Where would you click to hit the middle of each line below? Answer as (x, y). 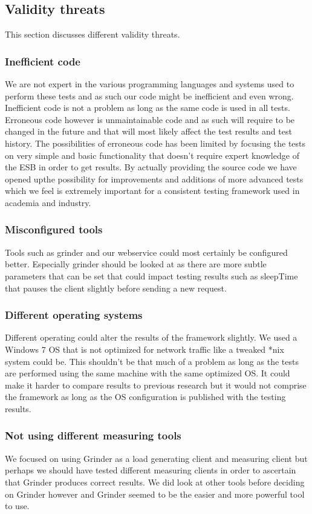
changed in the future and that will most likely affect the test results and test (148, 131)
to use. (17, 506)
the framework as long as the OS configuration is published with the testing (145, 397)
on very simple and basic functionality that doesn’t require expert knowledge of (152, 155)
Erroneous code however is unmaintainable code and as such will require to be (150, 119)
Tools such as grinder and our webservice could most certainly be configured (146, 252)
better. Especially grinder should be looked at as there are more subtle (136, 264)
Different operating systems (74, 315)
